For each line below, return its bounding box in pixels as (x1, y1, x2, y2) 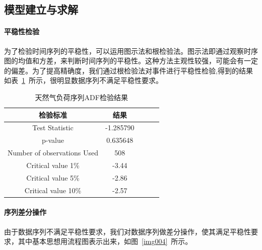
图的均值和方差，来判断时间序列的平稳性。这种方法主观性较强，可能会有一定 (4, 55, 258, 66)
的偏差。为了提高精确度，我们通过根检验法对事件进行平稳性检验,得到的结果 (4, 65, 253, 75)
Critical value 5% (26, 172, 80, 183)
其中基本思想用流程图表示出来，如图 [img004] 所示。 (18, 236, 192, 246)
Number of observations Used (8, 147, 98, 158)
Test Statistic (32, 122, 74, 133)
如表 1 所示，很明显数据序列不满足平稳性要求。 (4, 75, 163, 86)
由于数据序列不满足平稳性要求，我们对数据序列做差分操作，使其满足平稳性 (4, 226, 251, 236)
